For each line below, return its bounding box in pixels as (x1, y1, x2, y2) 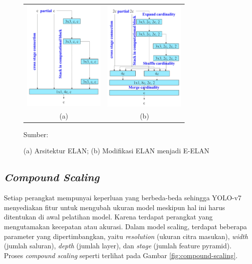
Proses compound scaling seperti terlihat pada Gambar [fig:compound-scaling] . (4, 250, 238, 260)
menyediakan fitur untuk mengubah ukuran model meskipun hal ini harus (4, 202, 225, 212)
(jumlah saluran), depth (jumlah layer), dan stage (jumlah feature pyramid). (4, 240, 231, 251)
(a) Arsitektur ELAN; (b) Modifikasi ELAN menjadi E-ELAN (23, 145, 210, 156)
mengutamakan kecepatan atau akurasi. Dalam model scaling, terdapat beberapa (4, 221, 247, 232)
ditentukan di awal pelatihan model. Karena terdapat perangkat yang (4, 212, 213, 222)
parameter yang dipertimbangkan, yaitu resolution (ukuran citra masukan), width (4, 231, 248, 241)
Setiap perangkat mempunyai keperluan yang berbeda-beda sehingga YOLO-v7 (4, 192, 242, 203)
